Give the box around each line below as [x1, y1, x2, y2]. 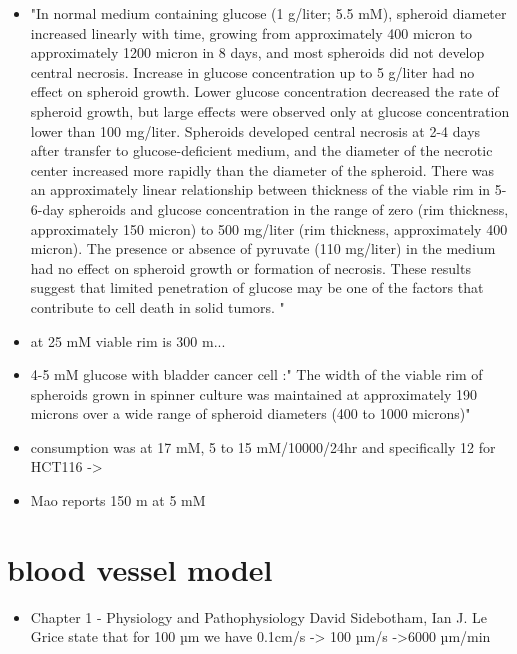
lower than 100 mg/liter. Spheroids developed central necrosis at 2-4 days [30, 120, 481, 141]
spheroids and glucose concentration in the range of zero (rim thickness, [68, 198, 509, 219]
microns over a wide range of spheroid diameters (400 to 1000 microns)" [30, 403, 471, 424]
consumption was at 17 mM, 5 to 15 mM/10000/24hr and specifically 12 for [30, 436, 496, 457]
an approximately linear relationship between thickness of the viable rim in [30, 179, 491, 200]
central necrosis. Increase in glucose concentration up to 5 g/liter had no [30, 61, 475, 82]
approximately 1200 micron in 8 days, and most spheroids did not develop [30, 42, 485, 63]
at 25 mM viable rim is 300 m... [30, 330, 226, 351]
